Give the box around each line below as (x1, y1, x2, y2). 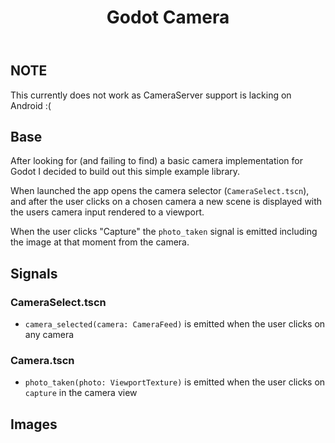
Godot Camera (106, 6, 230, 29)
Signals (10, 265, 58, 282)
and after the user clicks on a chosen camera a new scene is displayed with (10, 196, 323, 208)
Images (10, 416, 58, 433)
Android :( (10, 99, 52, 111)
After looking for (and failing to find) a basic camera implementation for (10, 155, 303, 167)
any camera (24, 329, 75, 341)
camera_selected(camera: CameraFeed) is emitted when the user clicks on (24, 318, 326, 330)
